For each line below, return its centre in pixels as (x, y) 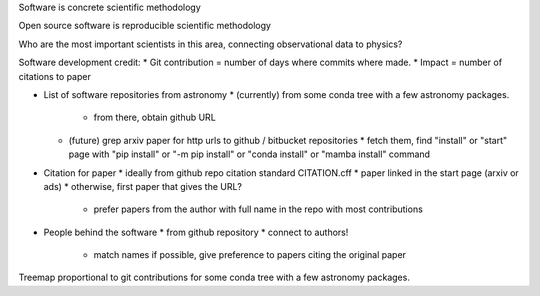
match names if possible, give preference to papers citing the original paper (250, 255)
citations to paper (55, 76)
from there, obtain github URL (155, 117)
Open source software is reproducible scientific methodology (145, 26)
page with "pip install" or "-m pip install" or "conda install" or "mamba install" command (249, 154)
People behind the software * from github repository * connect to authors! (196, 232)
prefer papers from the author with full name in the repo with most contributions (258, 209)
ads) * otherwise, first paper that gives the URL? (143, 186)
